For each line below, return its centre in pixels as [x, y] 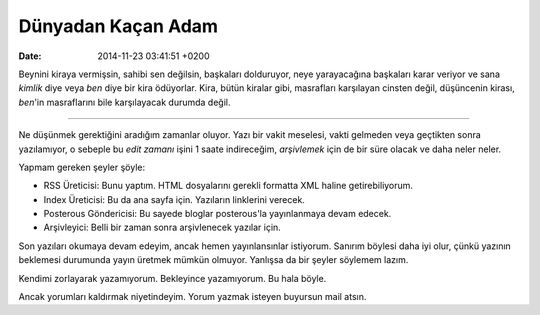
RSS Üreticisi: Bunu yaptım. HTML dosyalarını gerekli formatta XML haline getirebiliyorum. [228, 186]
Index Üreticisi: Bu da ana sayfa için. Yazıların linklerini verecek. [174, 199]
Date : [30, 56]
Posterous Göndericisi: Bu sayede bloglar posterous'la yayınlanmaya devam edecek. [217, 214]
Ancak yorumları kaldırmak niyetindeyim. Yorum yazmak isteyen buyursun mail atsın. [192, 297]
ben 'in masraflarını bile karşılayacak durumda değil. [124, 102]
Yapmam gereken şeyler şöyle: [81, 167]
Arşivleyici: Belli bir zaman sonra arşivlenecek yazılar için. [162, 227]
